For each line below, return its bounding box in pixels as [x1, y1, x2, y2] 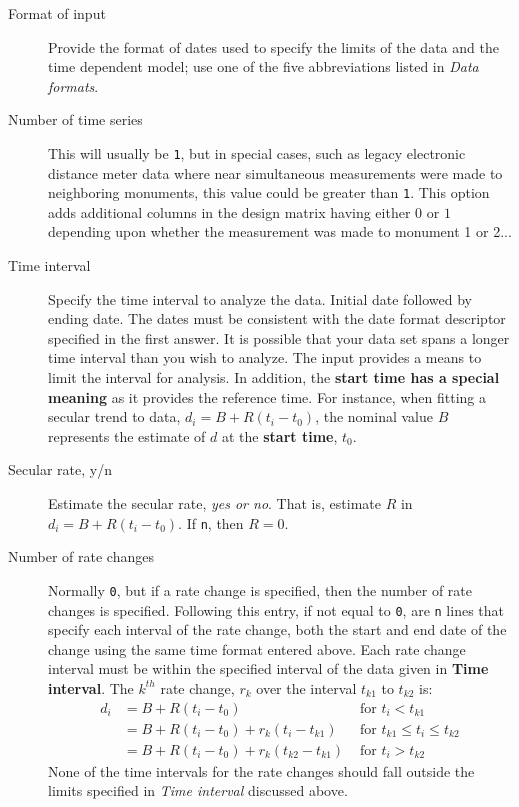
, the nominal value [315, 406, 433, 427]
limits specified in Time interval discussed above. [48, 780, 348, 801]
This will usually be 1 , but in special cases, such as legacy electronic [48, 142, 466, 163]
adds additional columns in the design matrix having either [48, 201, 411, 222]
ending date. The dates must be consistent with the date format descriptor [48, 308, 506, 329]
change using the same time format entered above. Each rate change [48, 638, 466, 659]
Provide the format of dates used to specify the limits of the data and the [48, 36, 499, 57]
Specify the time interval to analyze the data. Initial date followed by [48, 288, 472, 309]
